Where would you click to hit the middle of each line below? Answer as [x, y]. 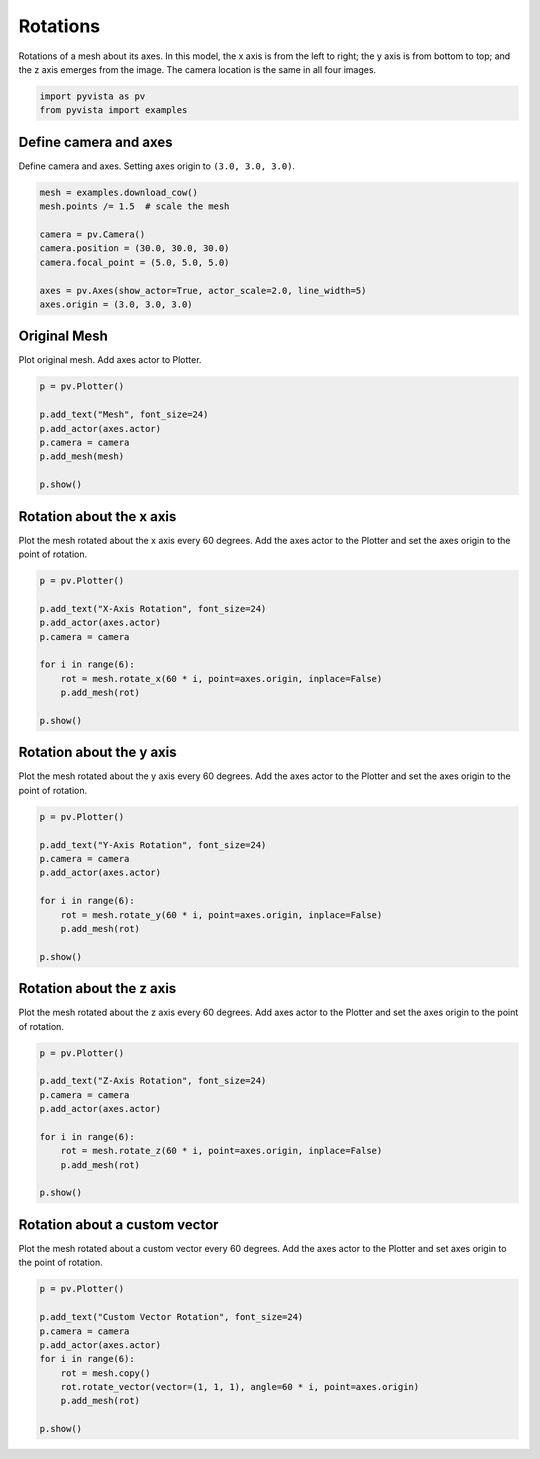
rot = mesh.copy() [105, 1373]
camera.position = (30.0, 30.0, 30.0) [134, 248]
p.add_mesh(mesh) [82, 456]
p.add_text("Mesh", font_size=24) [124, 414]
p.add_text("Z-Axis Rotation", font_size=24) [153, 1081]
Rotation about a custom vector [118, 1224]
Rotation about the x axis [97, 516]
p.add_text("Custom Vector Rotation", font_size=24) [171, 1317]
